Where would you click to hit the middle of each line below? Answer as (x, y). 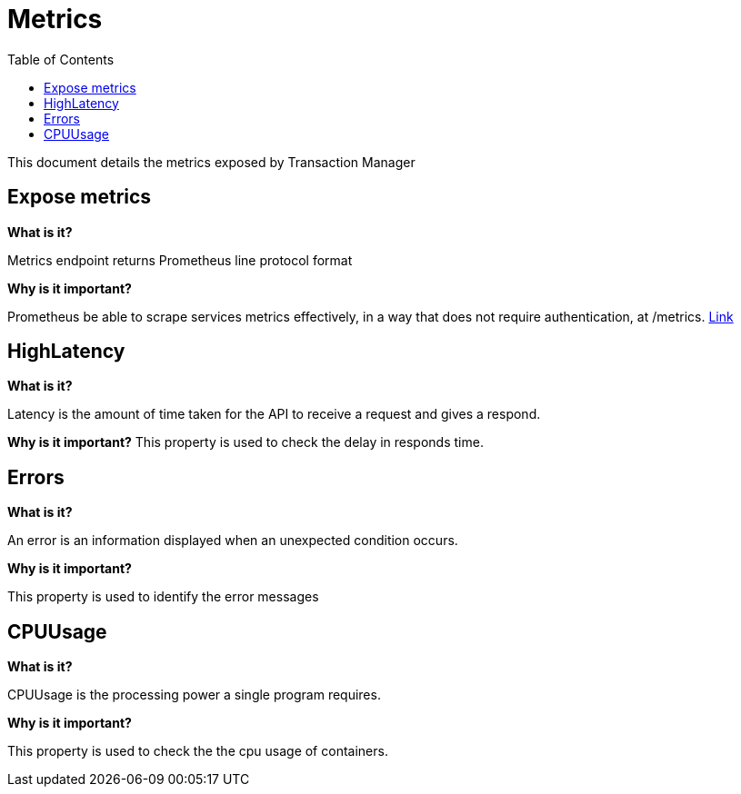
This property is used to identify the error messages (163, 597)
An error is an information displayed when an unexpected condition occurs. (233, 541)
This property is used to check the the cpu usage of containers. (198, 751)
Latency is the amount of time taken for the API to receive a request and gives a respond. (274, 414)
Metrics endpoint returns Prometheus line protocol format (180, 260)
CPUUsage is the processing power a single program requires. (194, 695)
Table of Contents (61, 59)
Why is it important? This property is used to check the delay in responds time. (245, 442)
